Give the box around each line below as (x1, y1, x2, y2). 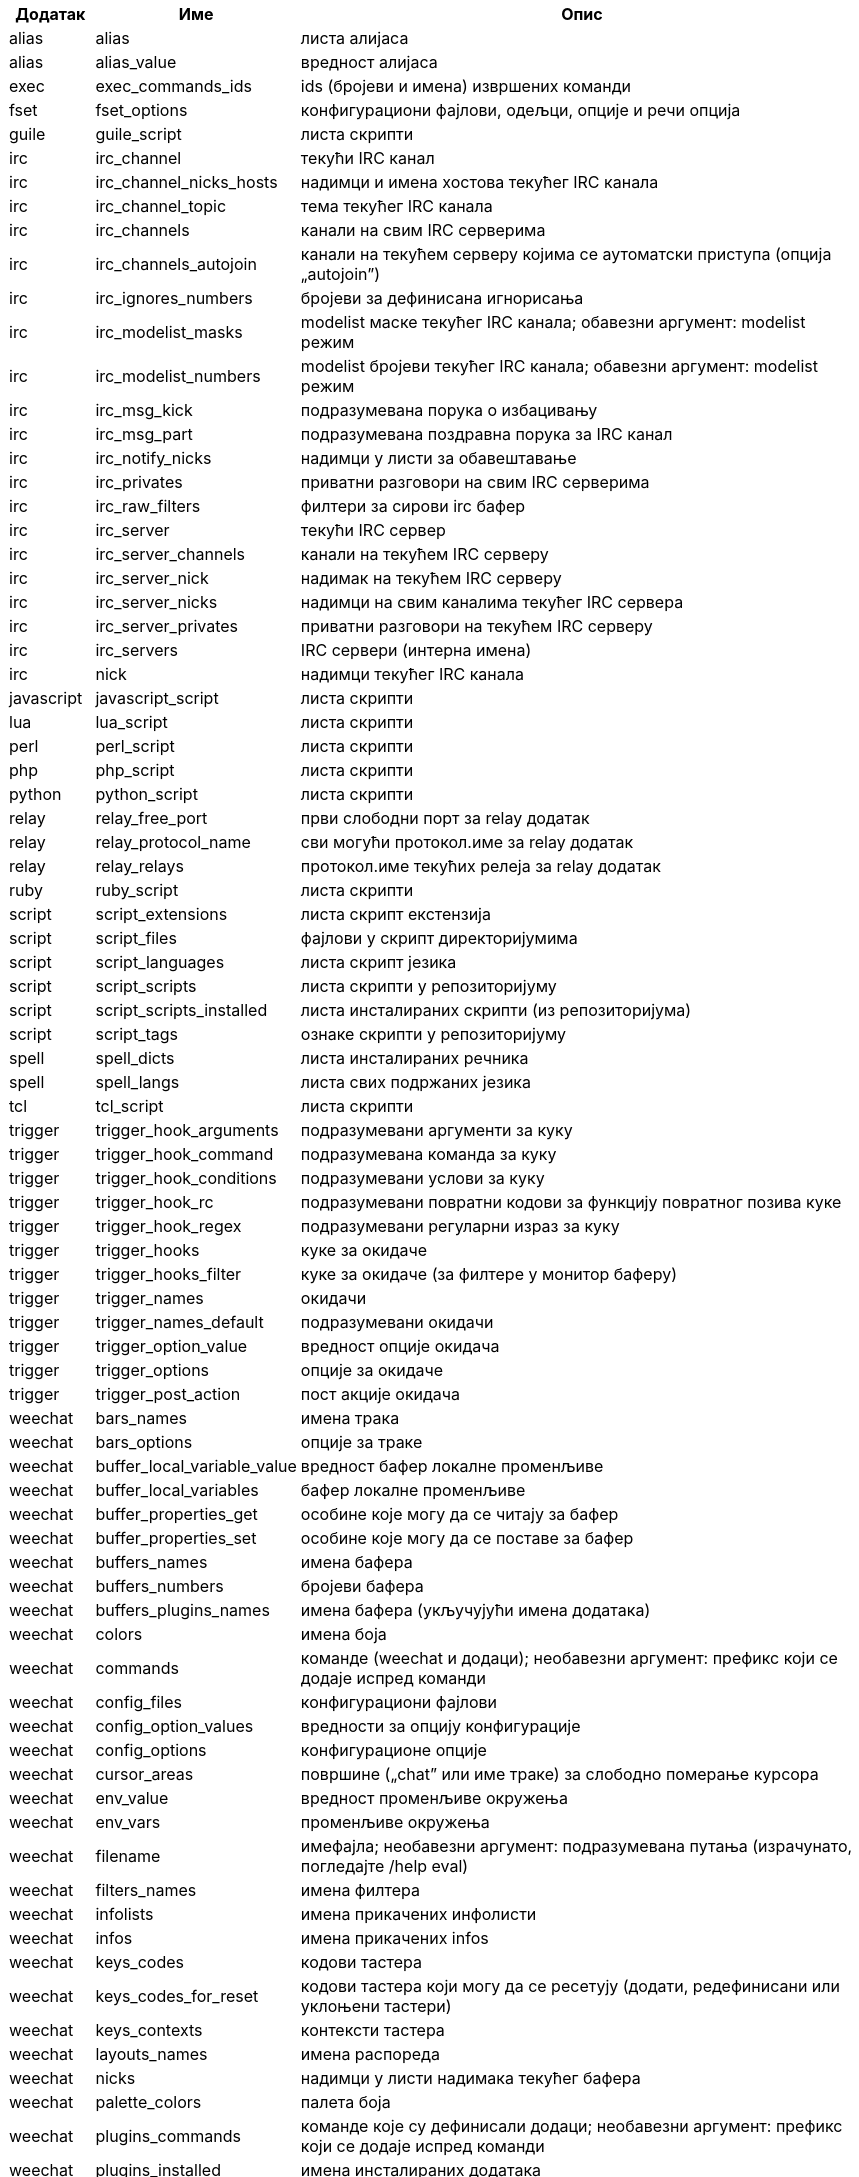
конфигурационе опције (300, 1740, 487, 1760)
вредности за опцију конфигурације (300, 1716, 581, 1736)
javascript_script (95, 688, 219, 708)
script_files (95, 928, 177, 948)
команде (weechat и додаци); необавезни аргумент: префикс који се (300, 1648, 838, 1668)
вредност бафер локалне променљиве (300, 1456, 604, 1476)
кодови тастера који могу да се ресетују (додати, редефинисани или (300, 1976, 840, 1996)
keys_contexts (95, 2020, 203, 2040)
